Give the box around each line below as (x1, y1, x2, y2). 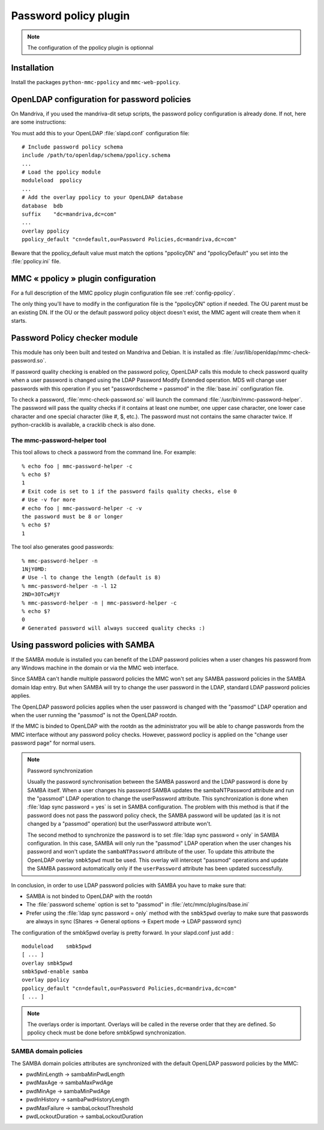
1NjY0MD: (22, 566, 47, 572)
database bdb (22, 202, 63, 209)
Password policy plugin (11, 9, 130, 22)
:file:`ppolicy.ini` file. (11, 258, 61, 264)
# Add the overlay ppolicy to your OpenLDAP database (22, 194, 183, 201)
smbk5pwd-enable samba (22, 968, 89, 975)
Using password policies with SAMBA (11, 640, 155, 650)
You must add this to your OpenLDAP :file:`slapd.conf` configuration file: (11, 129, 190, 136)
